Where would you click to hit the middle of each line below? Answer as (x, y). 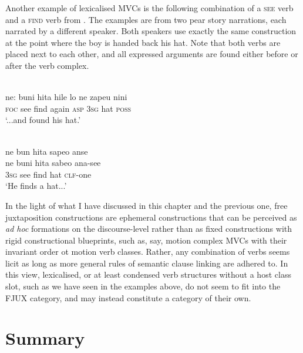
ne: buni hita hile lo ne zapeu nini (66, 97)
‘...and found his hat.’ (43, 120)
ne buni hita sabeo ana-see (53, 163)
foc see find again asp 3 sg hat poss (68, 108)
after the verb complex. (47, 65)
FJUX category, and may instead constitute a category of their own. (128, 297)
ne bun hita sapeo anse (47, 151)
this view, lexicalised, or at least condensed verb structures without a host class (148, 274)
